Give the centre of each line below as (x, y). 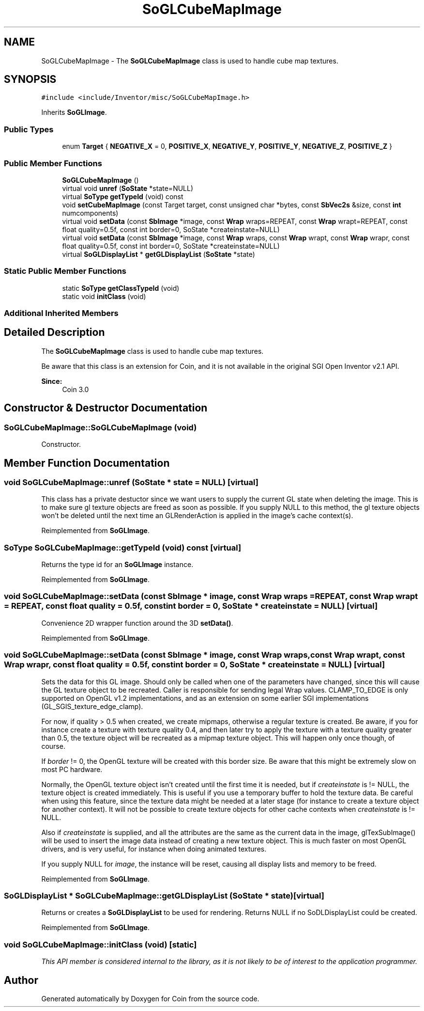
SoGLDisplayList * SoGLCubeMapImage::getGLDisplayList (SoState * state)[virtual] (164, 895)
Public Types (29, 129)
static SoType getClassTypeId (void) (121, 288)
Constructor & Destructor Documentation (106, 408)
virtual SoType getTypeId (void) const (123, 196)
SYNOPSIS (30, 79)
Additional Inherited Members (61, 313)
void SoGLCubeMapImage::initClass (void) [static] (100, 944)
